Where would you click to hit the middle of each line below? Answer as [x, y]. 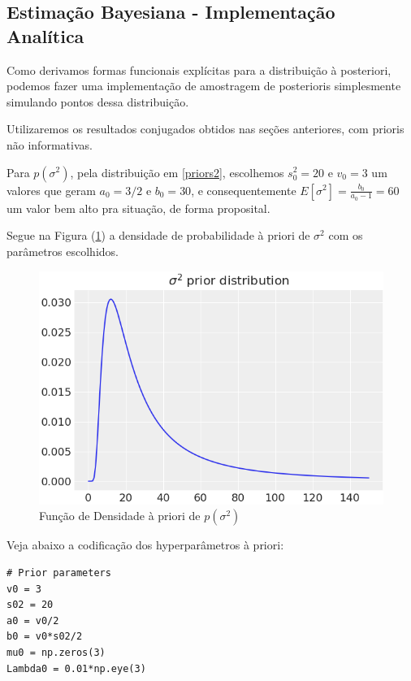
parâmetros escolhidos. [63, 251]
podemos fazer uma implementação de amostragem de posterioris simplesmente [204, 86]
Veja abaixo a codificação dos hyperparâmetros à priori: [145, 545]
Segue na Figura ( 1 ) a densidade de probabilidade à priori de [158, 235]
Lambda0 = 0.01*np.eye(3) [76, 668]
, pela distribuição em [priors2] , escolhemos [177, 172]
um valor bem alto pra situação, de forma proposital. [138, 208]
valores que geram [51, 190]
